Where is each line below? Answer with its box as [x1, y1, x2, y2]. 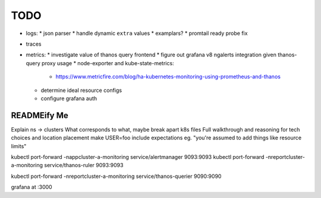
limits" [11, 142, 27, 149]
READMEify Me [11, 110, 68, 120]
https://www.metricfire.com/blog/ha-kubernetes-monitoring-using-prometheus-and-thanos [55, 73, 281, 80]
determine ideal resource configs [40, 87, 122, 94]
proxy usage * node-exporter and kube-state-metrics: [42, 59, 175, 66]
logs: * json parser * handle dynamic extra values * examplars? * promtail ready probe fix [26, 30, 248, 37]
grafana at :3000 [11, 184, 53, 191]
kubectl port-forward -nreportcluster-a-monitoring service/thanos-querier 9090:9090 [11, 173, 222, 180]
